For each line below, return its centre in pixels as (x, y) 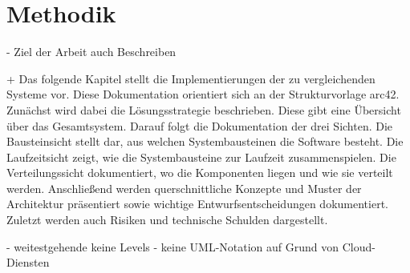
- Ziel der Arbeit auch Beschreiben (91, 52)
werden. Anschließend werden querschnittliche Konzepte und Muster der (184, 188)
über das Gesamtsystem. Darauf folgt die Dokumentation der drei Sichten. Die (200, 125)
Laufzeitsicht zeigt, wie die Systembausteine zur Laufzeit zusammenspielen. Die (201, 157)
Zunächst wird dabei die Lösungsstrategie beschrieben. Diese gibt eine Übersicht (204, 109)
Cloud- (359, 246)
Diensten (28, 262)
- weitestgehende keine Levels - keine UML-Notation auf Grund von (173, 246)
